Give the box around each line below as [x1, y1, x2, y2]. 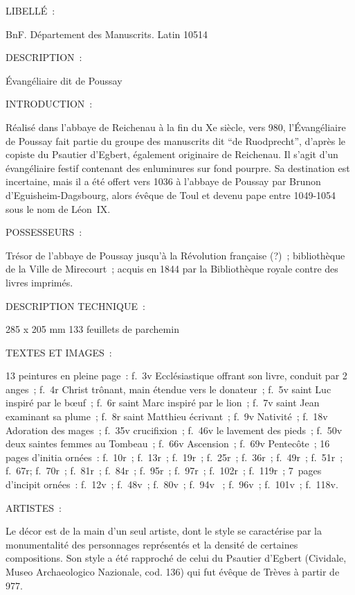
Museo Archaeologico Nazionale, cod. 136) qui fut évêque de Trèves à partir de [6, 564, 340, 578]
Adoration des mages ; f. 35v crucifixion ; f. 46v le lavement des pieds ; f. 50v [6, 422, 343, 437]
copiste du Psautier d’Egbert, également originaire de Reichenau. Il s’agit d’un [6, 147, 338, 162]
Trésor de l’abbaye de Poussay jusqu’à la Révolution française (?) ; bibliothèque [6, 248, 345, 262]
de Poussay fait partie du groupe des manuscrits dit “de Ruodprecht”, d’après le [6, 133, 346, 148]
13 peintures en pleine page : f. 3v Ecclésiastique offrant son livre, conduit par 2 [6, 368, 347, 383]
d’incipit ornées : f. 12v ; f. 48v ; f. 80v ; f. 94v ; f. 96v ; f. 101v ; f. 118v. [6, 477, 338, 492]
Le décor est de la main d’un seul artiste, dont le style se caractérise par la [6, 524, 322, 538]
